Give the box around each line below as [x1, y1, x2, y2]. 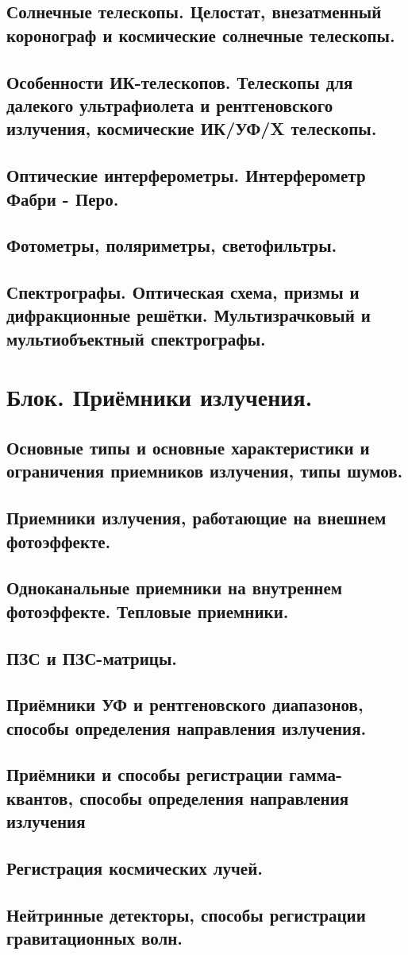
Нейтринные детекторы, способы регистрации [6, 902, 366, 926]
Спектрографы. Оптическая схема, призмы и [6, 280, 360, 304]
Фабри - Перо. [6, 186, 119, 211]
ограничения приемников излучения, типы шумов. [6, 458, 403, 483]
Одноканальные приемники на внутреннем [6, 575, 343, 600]
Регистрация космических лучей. [6, 856, 263, 880]
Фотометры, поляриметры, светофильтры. [6, 233, 337, 257]
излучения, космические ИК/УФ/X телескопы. [6, 116, 377, 141]
